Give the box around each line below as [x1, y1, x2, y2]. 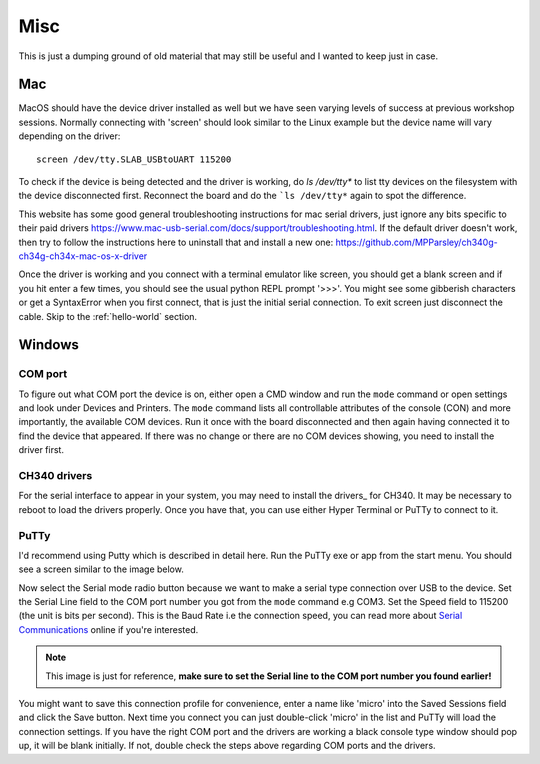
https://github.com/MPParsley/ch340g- [335, 236, 499, 248]
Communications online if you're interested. [18, 623, 199, 635]
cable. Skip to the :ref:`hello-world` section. [18, 310, 198, 322]
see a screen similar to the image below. [18, 563, 184, 575]
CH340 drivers [18, 469, 93, 483]
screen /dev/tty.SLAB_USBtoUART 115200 [36, 153, 232, 165]
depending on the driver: [18, 130, 121, 142]
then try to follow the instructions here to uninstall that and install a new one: [18, 236, 334, 248]
